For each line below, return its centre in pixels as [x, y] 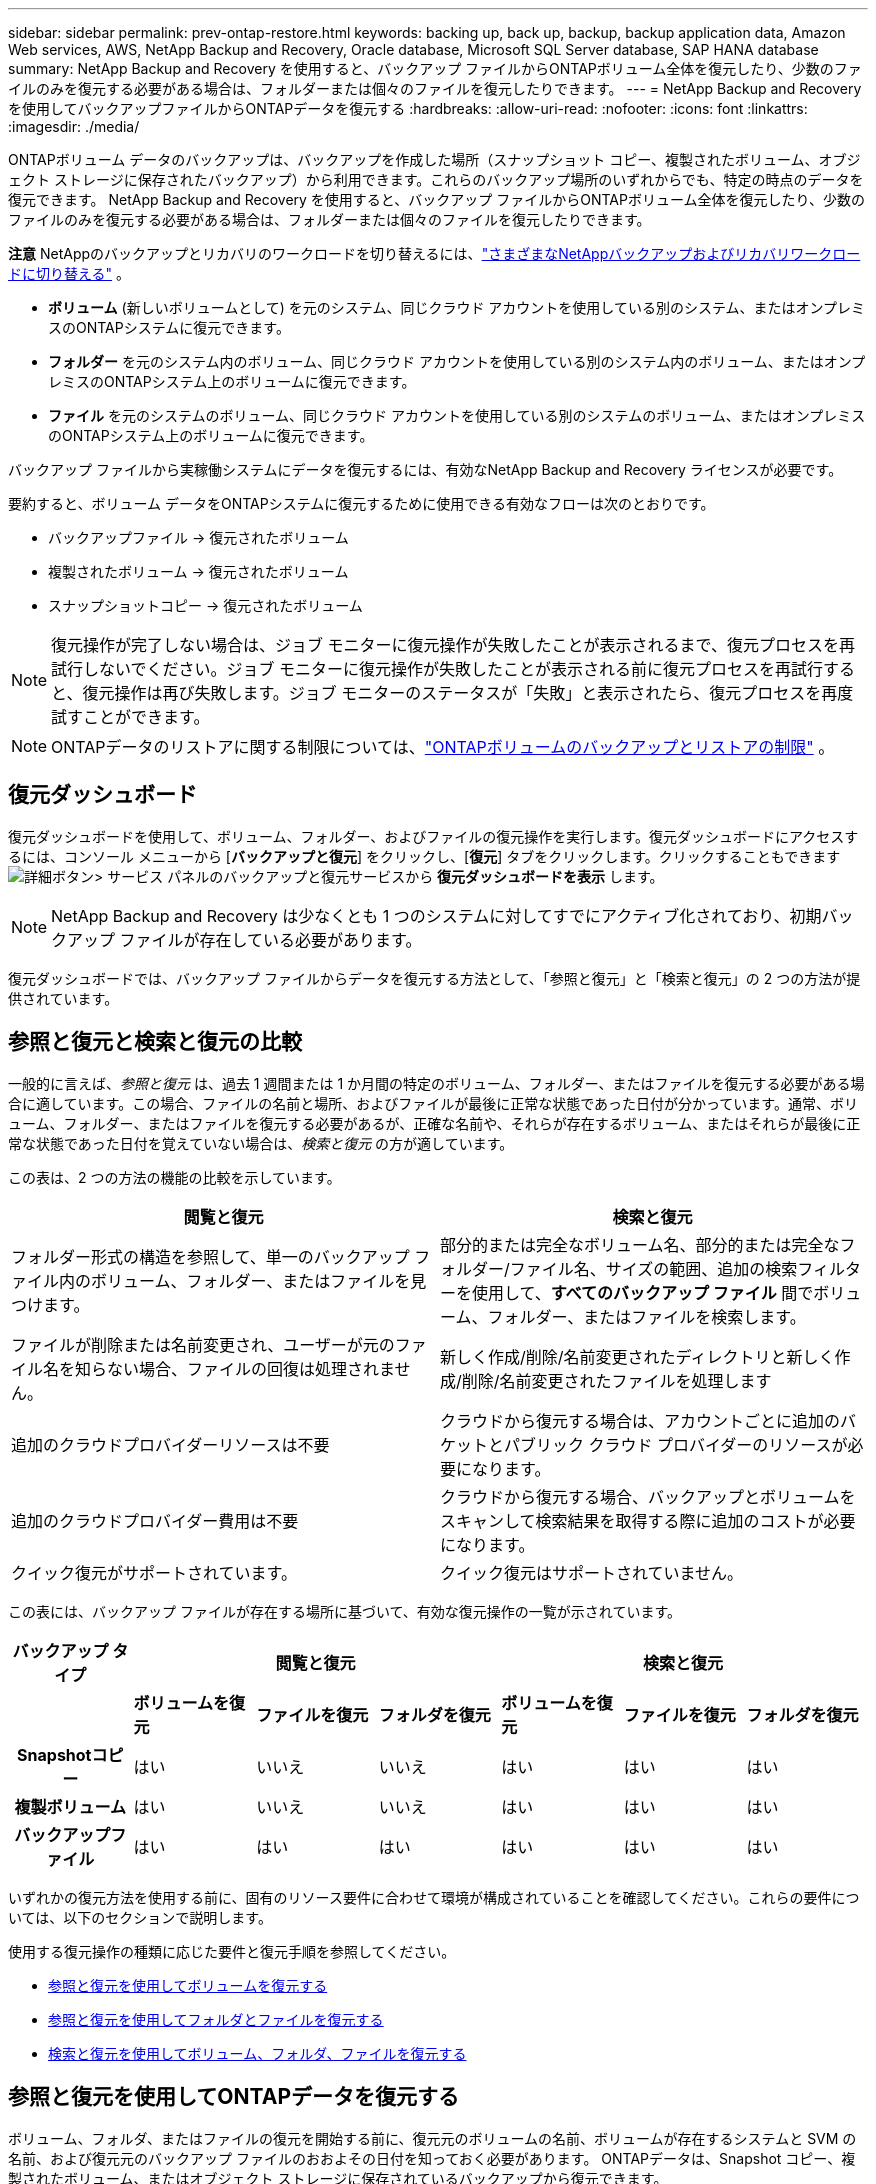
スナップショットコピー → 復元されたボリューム [205, 605]
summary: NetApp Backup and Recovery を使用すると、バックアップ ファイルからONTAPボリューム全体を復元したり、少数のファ [435, 68]
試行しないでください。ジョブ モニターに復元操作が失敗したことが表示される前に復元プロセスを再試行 [437, 669]
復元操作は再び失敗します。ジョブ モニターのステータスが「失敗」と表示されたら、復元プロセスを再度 [468, 693]
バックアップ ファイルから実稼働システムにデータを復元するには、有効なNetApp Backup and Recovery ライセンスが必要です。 [425, 469]
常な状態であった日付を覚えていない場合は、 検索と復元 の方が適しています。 [261, 1143]
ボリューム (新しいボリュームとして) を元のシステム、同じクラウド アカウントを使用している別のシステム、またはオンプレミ [457, 307]
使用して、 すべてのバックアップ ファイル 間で [643, 1292]
